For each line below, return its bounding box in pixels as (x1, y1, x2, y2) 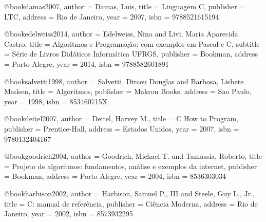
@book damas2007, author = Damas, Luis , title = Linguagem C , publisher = (4, 1, 245, 11)
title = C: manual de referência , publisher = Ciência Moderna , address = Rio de (4, 198, 258, 209)
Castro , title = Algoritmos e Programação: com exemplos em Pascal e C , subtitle (4, 38, 260, 49)
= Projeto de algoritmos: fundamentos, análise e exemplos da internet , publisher (4, 160, 257, 171)
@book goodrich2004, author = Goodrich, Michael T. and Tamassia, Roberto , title (4, 151, 262, 161)
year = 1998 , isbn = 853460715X (4, 96, 108, 106)
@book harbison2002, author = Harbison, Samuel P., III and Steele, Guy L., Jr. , (4, 188, 255, 198)
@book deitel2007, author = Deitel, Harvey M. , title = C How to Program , (4, 113, 238, 124)
